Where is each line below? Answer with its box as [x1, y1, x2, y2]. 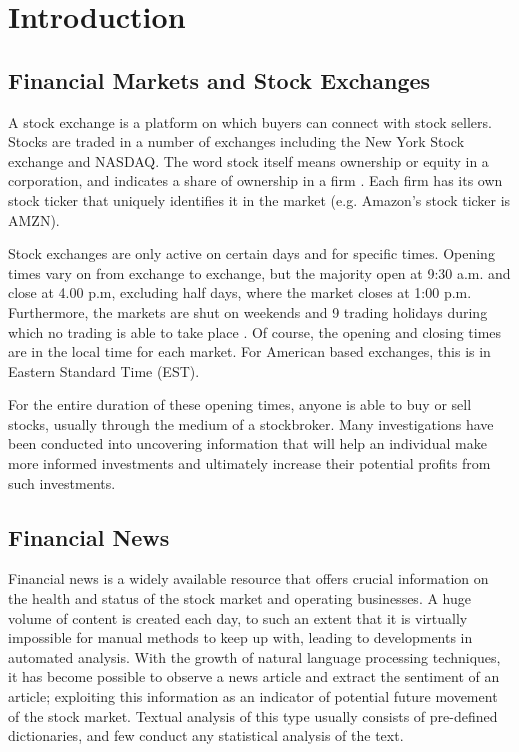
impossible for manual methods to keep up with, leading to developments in [8, 627, 473, 648]
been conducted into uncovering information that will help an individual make [8, 433, 487, 454]
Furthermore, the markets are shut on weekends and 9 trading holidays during [8, 301, 488, 322]
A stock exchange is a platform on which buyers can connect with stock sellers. [8, 111, 492, 132]
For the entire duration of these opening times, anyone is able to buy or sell [8, 394, 472, 415]
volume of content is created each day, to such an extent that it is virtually [8, 607, 468, 628]
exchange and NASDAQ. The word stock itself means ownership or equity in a [8, 150, 489, 171]
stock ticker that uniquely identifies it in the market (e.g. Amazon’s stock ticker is [8, 189, 511, 210]
